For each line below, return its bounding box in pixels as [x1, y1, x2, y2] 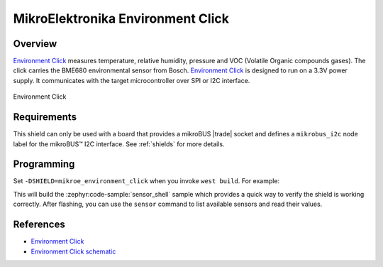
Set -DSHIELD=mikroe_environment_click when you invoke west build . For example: [13, 177, 280, 185]
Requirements [13, 111, 77, 124]
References [13, 219, 65, 231]
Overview [13, 38, 57, 50]
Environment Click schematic [30, 247, 116, 256]
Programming [13, 158, 75, 170]
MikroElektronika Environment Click [13, 11, 230, 26]
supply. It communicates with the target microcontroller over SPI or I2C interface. [13, 76, 250, 85]
